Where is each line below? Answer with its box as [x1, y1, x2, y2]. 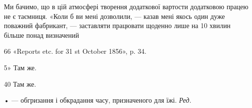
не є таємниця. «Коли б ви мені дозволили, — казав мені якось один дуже [4, 11, 225, 21]
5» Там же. [4, 62, 36, 72]
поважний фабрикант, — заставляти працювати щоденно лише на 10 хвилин [4, 20, 231, 31]
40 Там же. [4, 78, 36, 89]
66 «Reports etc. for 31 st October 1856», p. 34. [4, 46, 146, 56]
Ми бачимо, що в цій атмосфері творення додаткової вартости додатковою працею [4, 1, 249, 11]
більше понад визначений [4, 30, 79, 40]
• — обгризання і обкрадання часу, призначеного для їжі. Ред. [4, 95, 192, 105]
